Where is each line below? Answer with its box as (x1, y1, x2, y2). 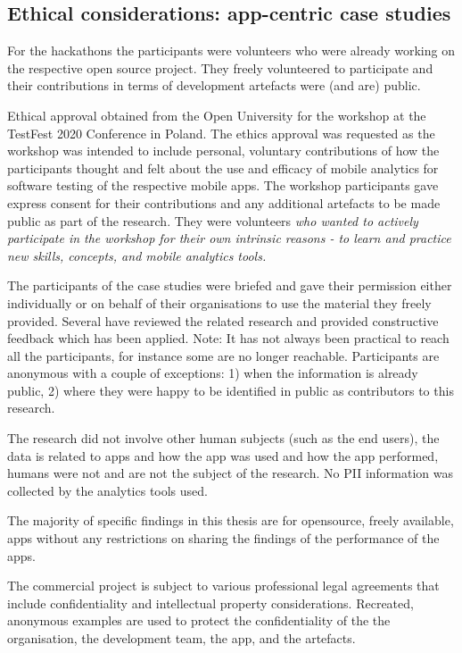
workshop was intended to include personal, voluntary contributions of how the (7, 141, 440, 160)
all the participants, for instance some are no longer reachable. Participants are (7, 346, 440, 364)
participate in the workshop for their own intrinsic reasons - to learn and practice (7, 229, 451, 247)
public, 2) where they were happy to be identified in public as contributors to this (7, 381, 454, 399)
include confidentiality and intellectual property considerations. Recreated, (7, 593, 414, 612)
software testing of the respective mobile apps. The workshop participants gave (7, 176, 439, 195)
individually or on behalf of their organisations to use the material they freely (7, 293, 432, 312)
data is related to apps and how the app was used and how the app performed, (7, 446, 439, 465)
